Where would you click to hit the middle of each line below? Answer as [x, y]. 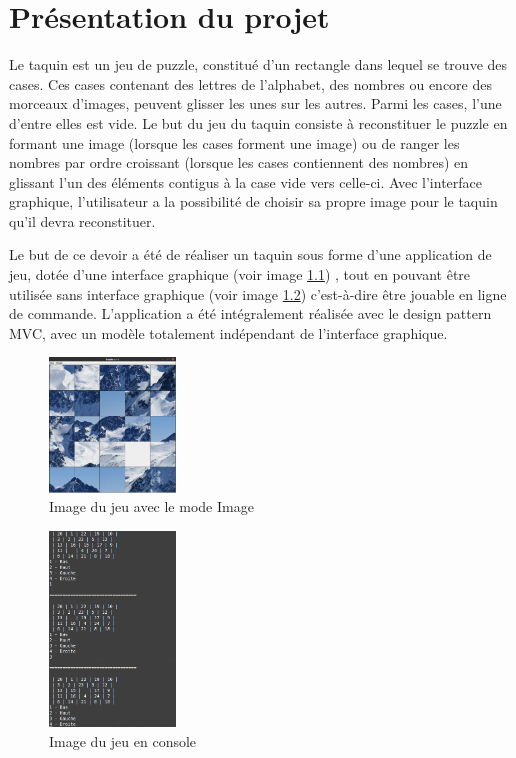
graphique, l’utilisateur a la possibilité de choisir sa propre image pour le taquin [253, 201]
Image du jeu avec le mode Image [151, 506]
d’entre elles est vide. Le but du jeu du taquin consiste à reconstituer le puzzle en [258, 122]
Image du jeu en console [123, 740]
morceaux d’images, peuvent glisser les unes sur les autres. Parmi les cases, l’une [255, 103]
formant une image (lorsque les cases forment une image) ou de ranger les [234, 142]
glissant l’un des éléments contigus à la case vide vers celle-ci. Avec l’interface [246, 181]
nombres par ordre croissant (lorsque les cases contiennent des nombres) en [239, 162]
